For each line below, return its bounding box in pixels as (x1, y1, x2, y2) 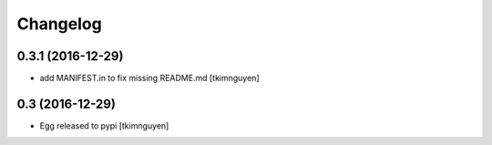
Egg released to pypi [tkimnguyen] (39, 119, 169, 131)
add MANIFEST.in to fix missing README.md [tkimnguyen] (39, 73, 260, 84)
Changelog (16, 14, 102, 34)
